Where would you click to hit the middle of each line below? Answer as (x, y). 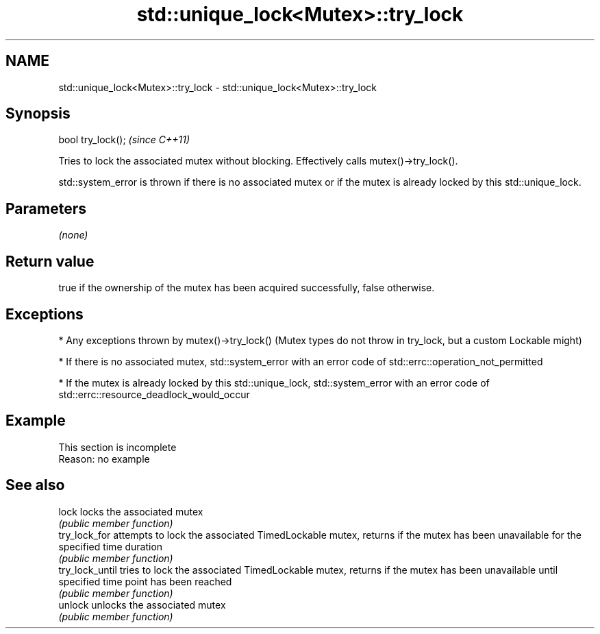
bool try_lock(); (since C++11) (124, 140)
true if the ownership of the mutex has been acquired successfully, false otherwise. (247, 288)
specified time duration (111, 546)
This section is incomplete (117, 447)
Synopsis (38, 114)
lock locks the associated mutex (131, 511)
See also (35, 485)
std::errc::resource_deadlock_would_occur (154, 394)
